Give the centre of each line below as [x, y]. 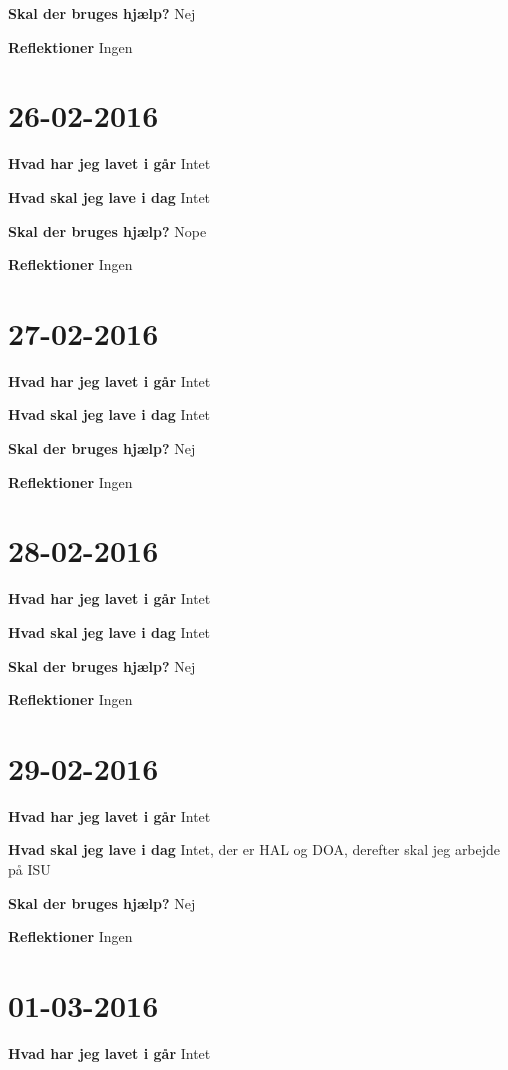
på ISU [29, 869]
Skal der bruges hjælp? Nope [107, 230]
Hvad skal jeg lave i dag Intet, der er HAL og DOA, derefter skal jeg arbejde [254, 849]
